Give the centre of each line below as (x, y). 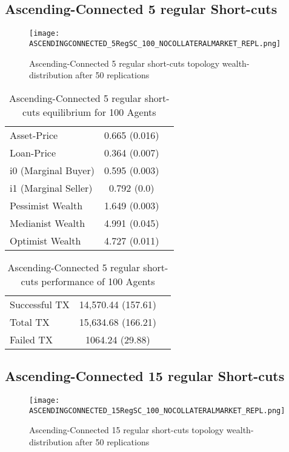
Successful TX (40, 304)
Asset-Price (34, 135)
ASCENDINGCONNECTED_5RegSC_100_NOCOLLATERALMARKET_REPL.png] (155, 43)
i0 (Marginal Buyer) (52, 170)
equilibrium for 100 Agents (99, 112)
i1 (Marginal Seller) (51, 187)
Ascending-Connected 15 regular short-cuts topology (127, 430)
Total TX (30, 322)
